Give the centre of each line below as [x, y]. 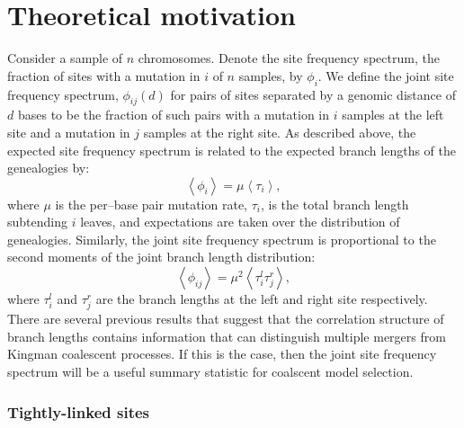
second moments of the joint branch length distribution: [161, 257]
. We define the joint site [386, 75]
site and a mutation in [69, 132]
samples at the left [393, 115]
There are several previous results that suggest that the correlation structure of [226, 319]
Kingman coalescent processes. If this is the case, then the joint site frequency [222, 354]
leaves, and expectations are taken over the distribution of [240, 222]
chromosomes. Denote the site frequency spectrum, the [289, 58]
